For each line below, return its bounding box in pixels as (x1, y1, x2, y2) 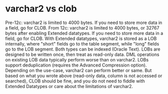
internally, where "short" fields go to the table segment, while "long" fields (5, 40, 159, 46)
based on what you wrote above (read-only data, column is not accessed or (5, 72, 162, 78)
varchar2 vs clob (5, 3, 77, 14)
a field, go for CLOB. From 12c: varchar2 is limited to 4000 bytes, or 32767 (5, 24, 159, 30)
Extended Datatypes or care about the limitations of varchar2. (5, 83, 133, 89)
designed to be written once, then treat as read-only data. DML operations (5, 51, 159, 57)
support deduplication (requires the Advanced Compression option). (5, 62, 147, 68)
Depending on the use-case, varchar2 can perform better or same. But (5, 67, 152, 73)
